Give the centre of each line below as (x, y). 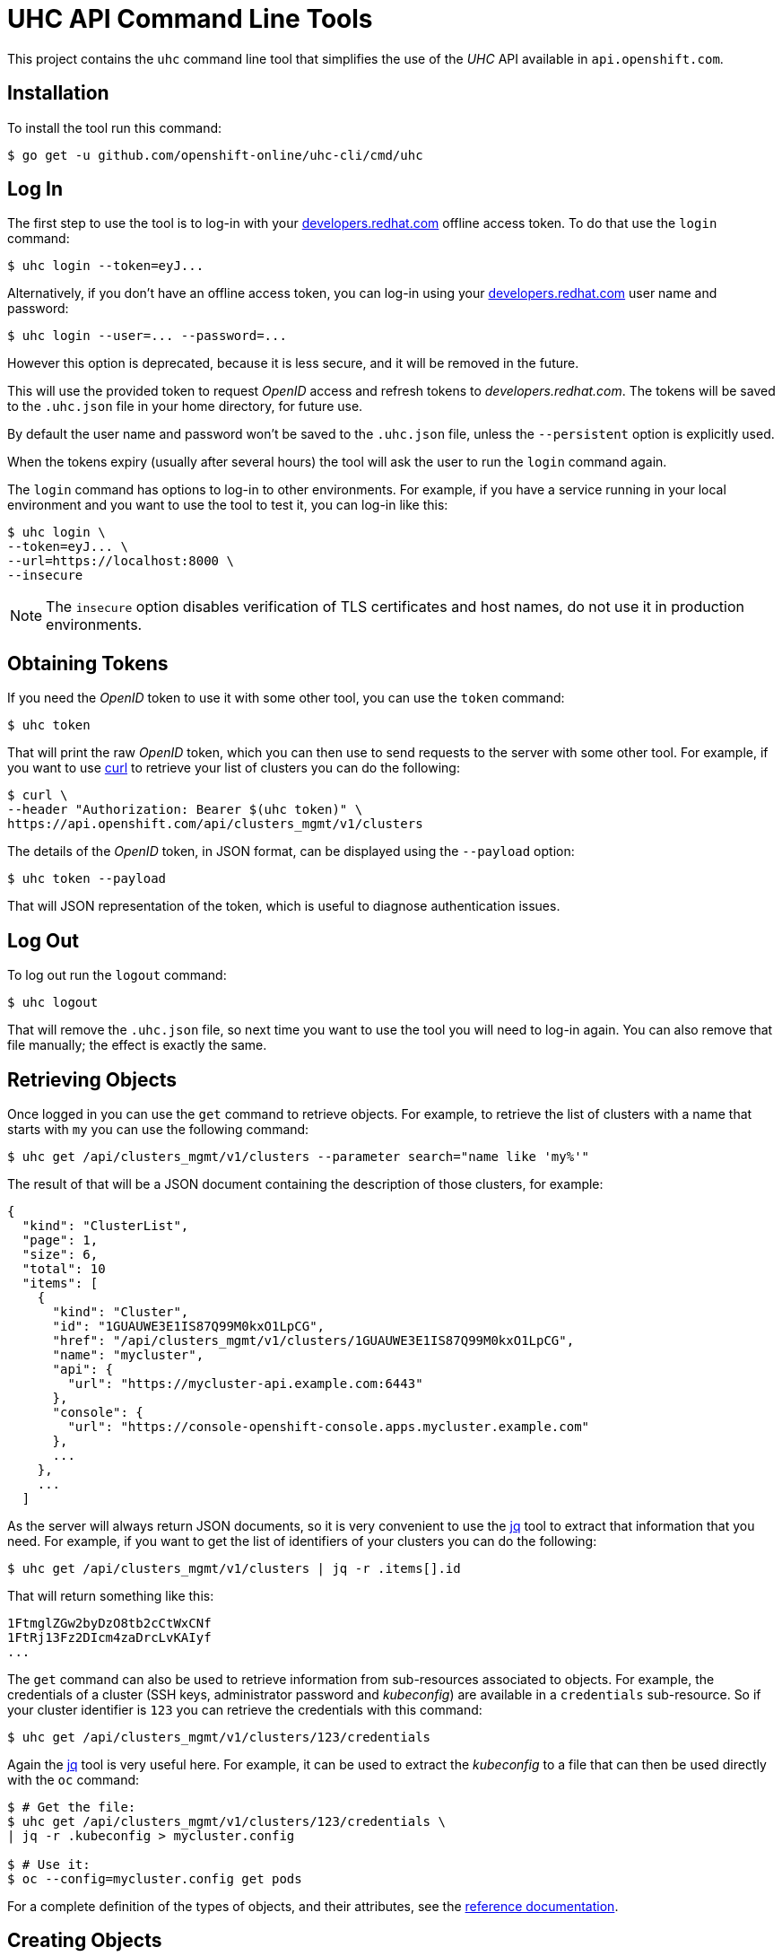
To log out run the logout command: (117, 975)
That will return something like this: (111, 1595)
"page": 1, (60, 1240)
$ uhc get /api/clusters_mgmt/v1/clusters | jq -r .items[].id (234, 1568)
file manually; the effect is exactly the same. (137, 1045)
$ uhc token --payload (87, 879)
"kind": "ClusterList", (105, 1225)
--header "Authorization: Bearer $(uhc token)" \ (185, 810)
